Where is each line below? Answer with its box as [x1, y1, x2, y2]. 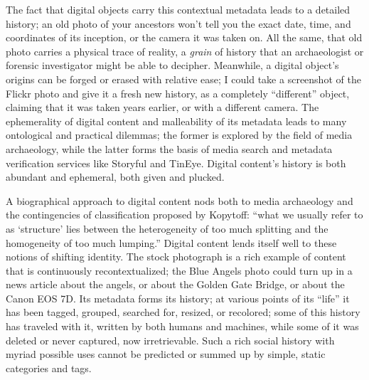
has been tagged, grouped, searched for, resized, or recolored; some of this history [6, 305, 360, 320]
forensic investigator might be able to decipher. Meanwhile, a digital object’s [6, 58, 339, 73]
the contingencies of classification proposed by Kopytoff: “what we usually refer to [6, 207, 363, 222]
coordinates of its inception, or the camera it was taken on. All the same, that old [6, 30, 363, 45]
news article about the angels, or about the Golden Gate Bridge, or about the [6, 277, 345, 292]
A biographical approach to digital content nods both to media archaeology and [6, 193, 353, 208]
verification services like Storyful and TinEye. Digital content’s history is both [6, 155, 346, 170]
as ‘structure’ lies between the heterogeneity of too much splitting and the [6, 221, 328, 236]
